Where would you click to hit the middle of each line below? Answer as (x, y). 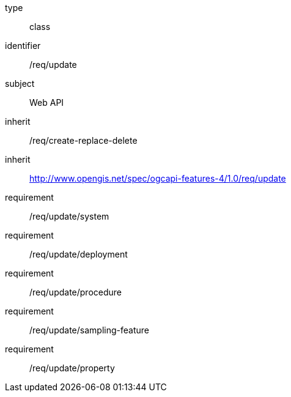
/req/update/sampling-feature (89, 330)
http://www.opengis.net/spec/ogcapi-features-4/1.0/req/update (158, 178)
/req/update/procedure (76, 292)
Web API (47, 102)
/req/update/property (72, 368)
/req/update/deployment (79, 254)
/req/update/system (69, 216)
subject (20, 83)
